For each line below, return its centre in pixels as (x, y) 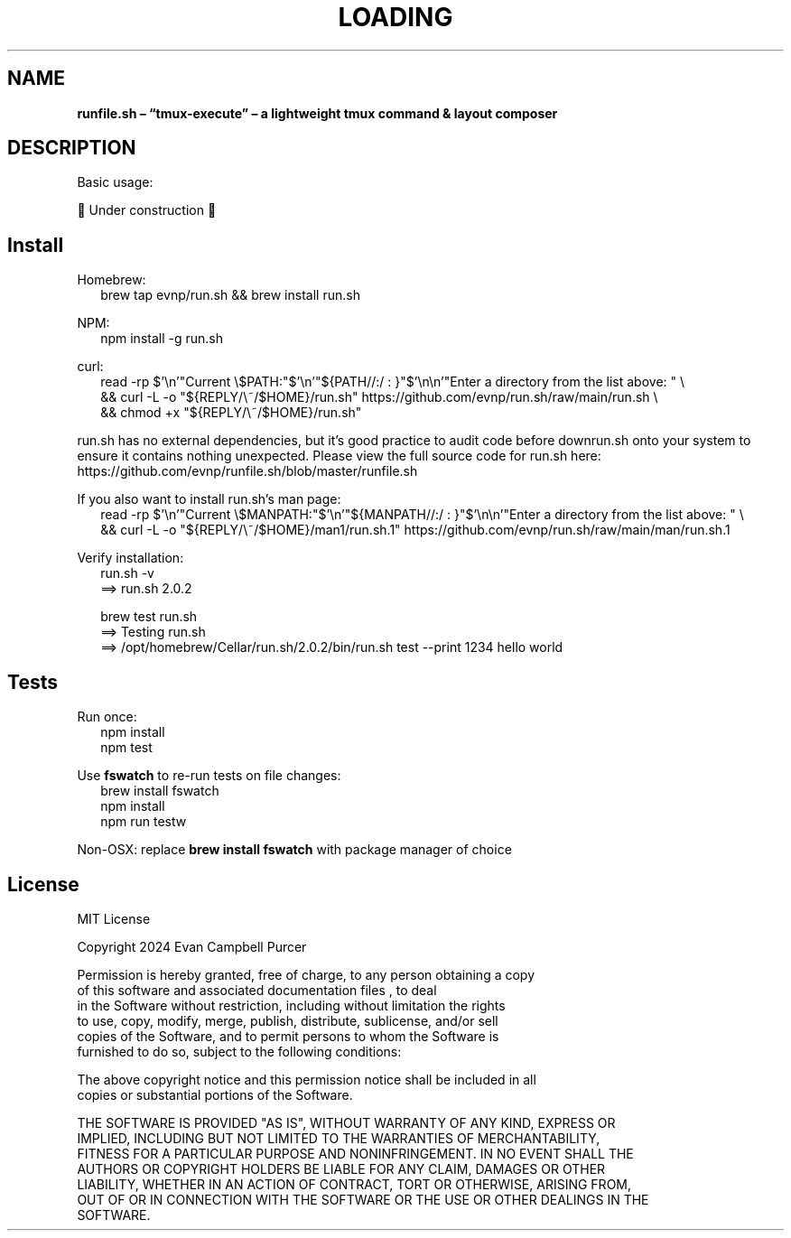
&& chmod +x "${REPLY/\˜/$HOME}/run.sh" (231, 413)
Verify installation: (130, 558)
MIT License (114, 918)
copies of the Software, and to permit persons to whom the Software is (288, 1036)
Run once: (107, 717)
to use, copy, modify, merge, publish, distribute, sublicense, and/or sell (288, 1020)
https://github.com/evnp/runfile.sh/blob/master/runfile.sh (247, 471)
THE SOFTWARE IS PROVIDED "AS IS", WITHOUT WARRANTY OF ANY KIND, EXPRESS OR (346, 1122)
